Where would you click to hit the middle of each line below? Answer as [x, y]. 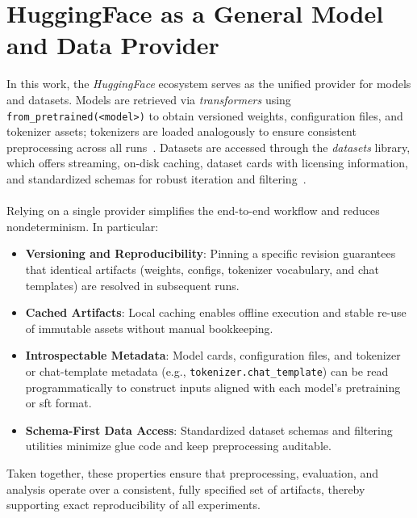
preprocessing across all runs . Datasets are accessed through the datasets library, [208, 147]
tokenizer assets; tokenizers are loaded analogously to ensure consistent [181, 131]
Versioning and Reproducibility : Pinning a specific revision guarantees [211, 253]
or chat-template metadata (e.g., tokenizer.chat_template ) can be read [207, 371]
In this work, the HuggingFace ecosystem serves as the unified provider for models [209, 84]
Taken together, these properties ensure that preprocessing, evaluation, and [193, 472]
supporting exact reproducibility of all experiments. [133, 505]
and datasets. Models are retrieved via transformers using [149, 99]
